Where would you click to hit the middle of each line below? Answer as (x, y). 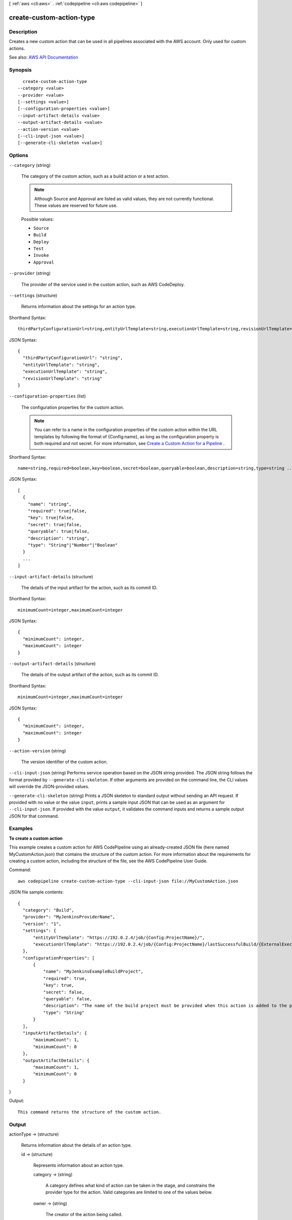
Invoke (41, 255)
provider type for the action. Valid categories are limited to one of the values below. (129, 1192)
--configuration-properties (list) (47, 396)
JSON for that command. (34, 816)
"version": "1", (42, 924)
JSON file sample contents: (36, 892)
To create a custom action (36, 838)
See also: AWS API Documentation (44, 57)
